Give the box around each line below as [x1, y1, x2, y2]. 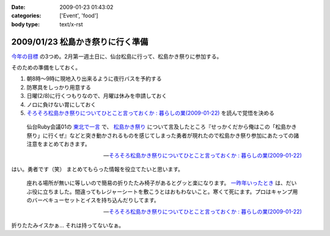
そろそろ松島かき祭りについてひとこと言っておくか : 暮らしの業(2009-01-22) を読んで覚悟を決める [26, 109, 275, 117]
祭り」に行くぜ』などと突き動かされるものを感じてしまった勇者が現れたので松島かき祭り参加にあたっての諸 [26, 131, 299, 139]
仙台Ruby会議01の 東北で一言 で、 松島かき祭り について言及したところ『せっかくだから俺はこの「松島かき [26, 123, 297, 131]
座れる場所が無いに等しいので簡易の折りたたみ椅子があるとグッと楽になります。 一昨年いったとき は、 [26, 179, 287, 186]
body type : [11, 20, 40, 28]
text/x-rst [59, 20, 83, 28]
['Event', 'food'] [59, 12, 98, 20]
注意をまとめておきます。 [26, 141, 91, 148]
